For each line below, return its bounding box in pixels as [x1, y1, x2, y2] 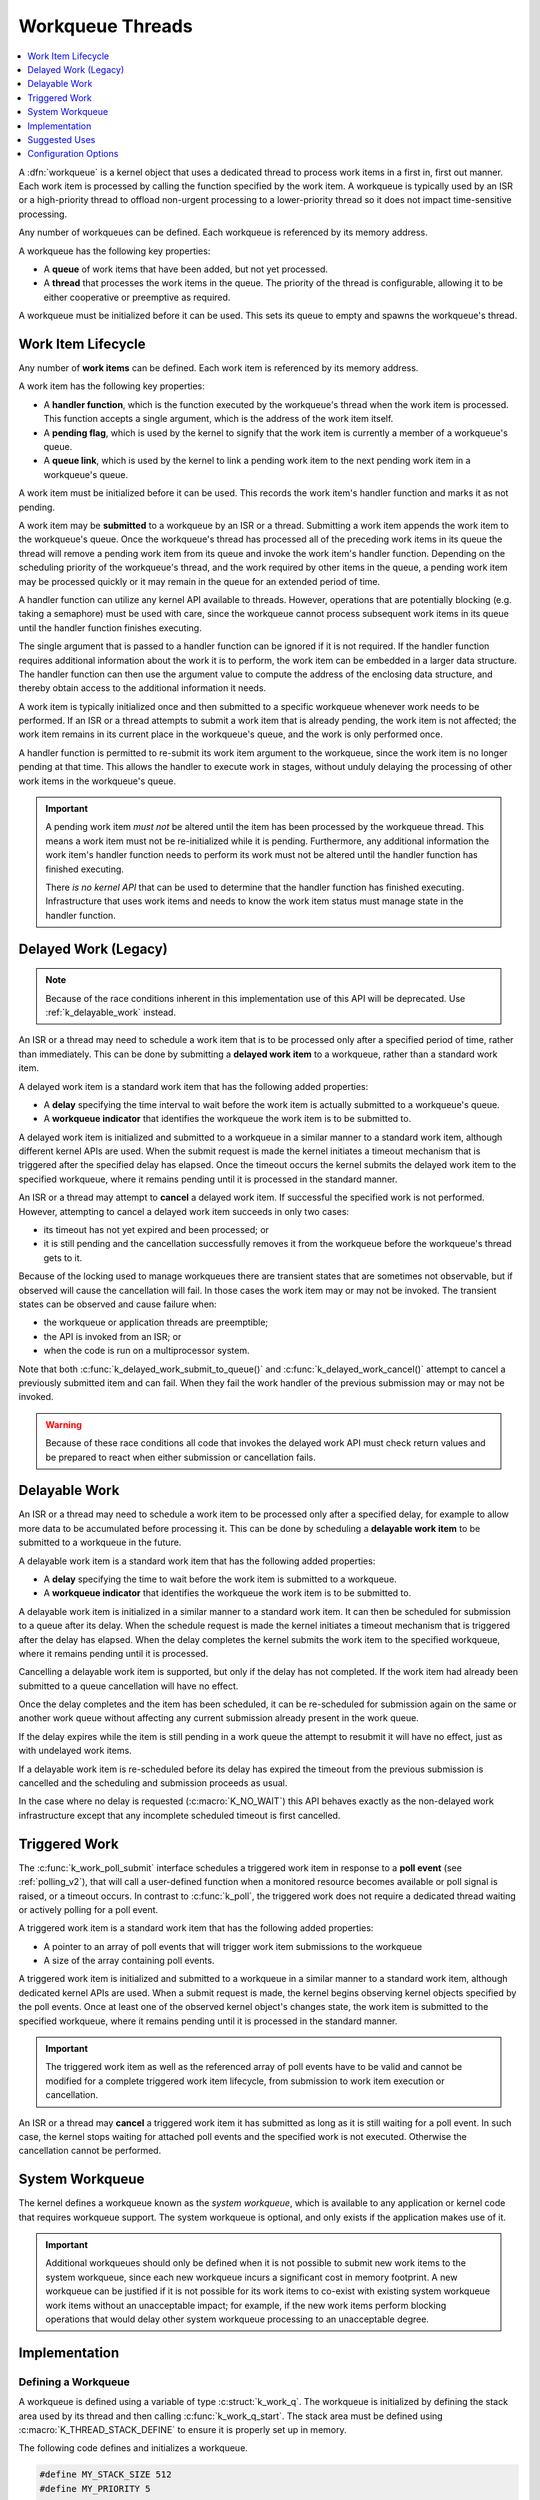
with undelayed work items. [18, 1745, 132, 1757]
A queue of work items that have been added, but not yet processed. [43, 263, 329, 275]
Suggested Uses [27, 133, 96, 145]
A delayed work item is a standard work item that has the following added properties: [18, 1080, 369, 1092]
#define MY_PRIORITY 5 [39, 2483, 151, 2494]
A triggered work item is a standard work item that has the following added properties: [18, 1922, 374, 1934]
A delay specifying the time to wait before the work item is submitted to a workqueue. [43, 1573, 397, 1585]
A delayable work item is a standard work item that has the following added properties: [18, 1555, 376, 1567]
